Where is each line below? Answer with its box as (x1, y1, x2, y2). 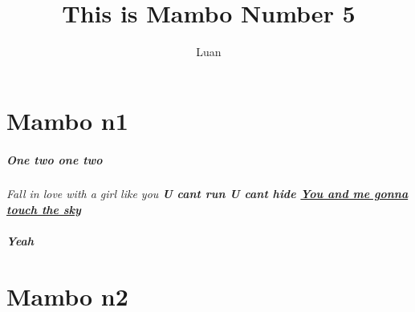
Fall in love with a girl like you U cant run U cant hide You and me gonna (6, 185, 409, 202)
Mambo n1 (6, 103, 128, 136)
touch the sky (6, 201, 81, 218)
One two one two (6, 151, 103, 168)
